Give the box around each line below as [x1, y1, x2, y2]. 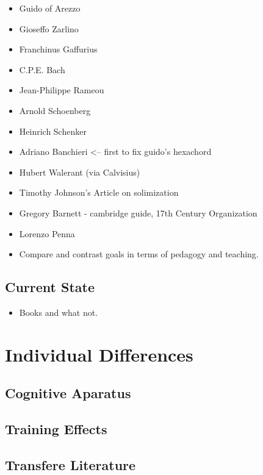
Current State [5, 277, 95, 296]
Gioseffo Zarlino [19, 22, 79, 35]
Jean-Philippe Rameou [19, 84, 104, 96]
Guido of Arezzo [19, 2, 81, 14]
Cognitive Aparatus [5, 384, 131, 402]
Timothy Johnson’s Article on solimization [19, 186, 179, 199]
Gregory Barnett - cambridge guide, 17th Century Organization [19, 206, 258, 219]
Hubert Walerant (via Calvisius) [19, 165, 140, 178]
